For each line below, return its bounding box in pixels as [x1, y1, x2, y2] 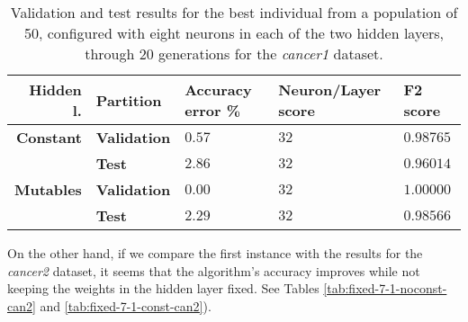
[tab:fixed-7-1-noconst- [323, 279, 447, 298]
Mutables [14, 179, 82, 200]
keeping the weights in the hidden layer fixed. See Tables [7, 279, 319, 298]
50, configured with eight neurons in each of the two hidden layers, [23, 22, 445, 43]
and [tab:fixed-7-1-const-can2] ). [40, 296, 211, 315]
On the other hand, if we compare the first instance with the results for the [7, 244, 423, 262]
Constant [15, 127, 82, 148]
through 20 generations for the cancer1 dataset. [85, 43, 383, 64]
